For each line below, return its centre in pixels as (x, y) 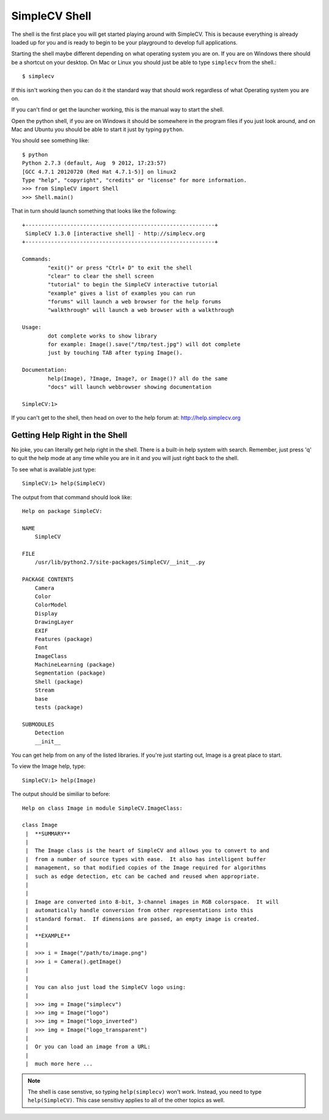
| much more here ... (59, 1064)
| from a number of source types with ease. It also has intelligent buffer (146, 859)
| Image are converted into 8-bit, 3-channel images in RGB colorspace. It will (152, 902)
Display (46, 613)
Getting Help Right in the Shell (69, 435)
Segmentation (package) (70, 673)
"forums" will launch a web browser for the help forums (135, 302)
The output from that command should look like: (72, 497)
